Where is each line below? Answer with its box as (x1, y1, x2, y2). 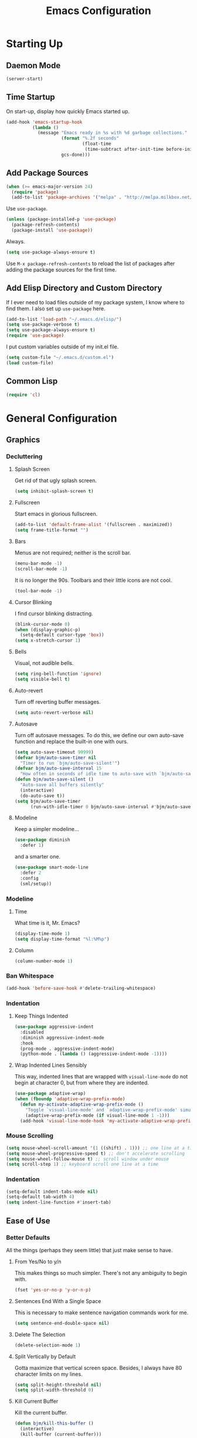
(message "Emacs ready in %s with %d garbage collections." (37, 130, 188, 136)
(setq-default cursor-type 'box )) (20, 632, 104, 638)
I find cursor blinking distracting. (14, 610, 93, 617)
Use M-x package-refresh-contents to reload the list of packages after (6, 260, 175, 267)
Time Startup (6, 92, 56, 102)
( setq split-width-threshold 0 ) (14, 1387, 94, 1393)
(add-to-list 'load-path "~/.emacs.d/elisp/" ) (6, 316, 122, 322)
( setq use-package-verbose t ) (6, 321, 80, 328)
